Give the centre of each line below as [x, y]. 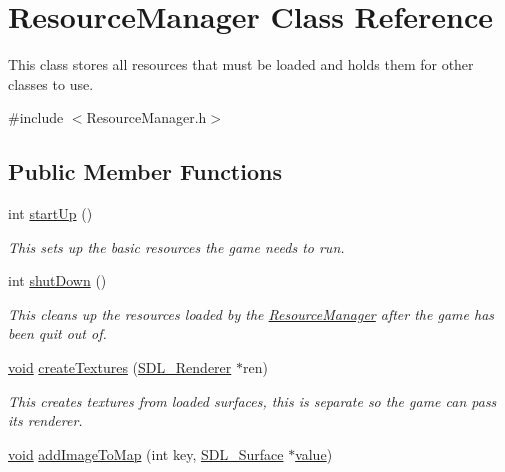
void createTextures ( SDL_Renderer [120, 367]
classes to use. [51, 83]
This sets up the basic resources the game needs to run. [176, 246]
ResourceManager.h [146, 117]
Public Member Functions [145, 171]
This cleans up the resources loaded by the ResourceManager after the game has [251, 313]
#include [36, 117]
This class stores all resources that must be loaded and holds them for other [241, 64]
